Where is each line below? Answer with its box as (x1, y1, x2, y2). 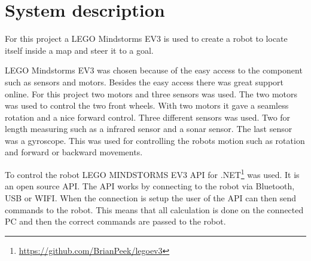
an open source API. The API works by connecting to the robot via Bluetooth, (5, 180, 295, 192)
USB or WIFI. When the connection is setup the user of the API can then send (5, 191, 297, 204)
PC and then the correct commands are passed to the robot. (5, 215, 226, 228)
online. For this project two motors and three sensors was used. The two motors (5, 87, 298, 100)
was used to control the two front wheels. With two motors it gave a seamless (5, 99, 289, 112)
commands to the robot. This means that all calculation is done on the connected (5, 203, 304, 216)
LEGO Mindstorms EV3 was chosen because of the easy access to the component (5, 64, 303, 76)
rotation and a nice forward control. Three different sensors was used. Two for (5, 110, 291, 123)
